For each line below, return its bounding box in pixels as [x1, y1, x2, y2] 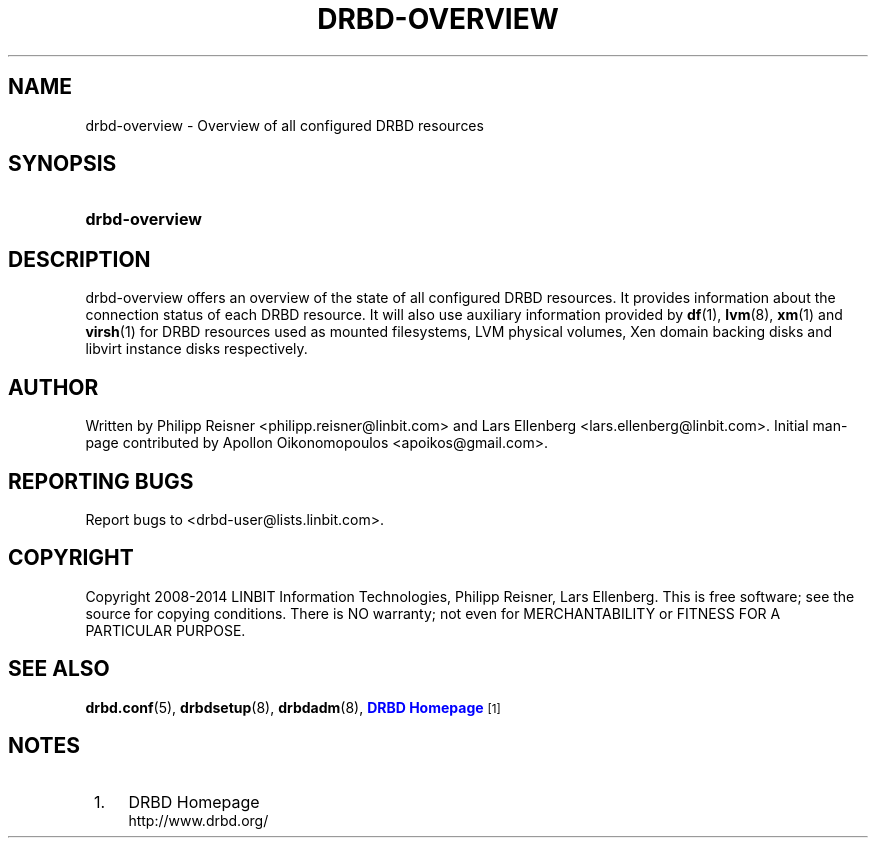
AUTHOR [8, 374, 99, 400]
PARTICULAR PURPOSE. [85, 621, 246, 639]
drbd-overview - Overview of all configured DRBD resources [85, 116, 484, 134]
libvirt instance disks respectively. [85, 340, 308, 358]
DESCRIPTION [8, 246, 151, 272]
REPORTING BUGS [8, 468, 194, 494]
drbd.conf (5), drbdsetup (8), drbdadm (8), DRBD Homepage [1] [85, 698, 501, 716]
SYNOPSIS [8, 151, 117, 177]
